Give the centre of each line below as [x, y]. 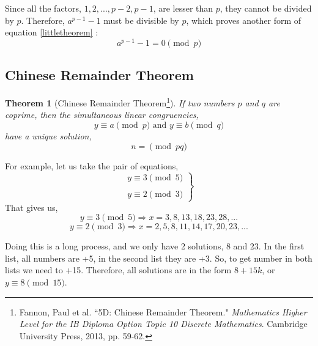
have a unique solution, [48, 135]
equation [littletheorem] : [52, 32]
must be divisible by [141, 20]
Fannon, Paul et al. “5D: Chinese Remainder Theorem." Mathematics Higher [163, 311]
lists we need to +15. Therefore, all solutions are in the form [118, 270]
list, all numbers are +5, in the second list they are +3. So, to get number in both [159, 258]
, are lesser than [183, 8]
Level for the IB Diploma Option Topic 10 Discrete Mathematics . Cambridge [163, 324]
